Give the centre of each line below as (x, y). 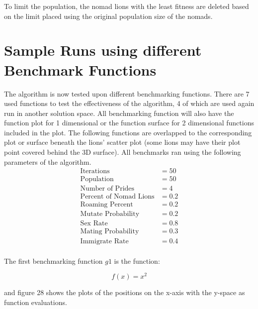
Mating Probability (110, 232)
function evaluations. (36, 302)
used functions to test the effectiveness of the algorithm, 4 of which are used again (129, 103)
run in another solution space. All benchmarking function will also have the (119, 113)
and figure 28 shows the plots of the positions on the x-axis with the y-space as (125, 292)
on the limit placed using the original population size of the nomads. (108, 16)
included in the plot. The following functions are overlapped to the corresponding (128, 132)
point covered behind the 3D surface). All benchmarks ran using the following (123, 152)
